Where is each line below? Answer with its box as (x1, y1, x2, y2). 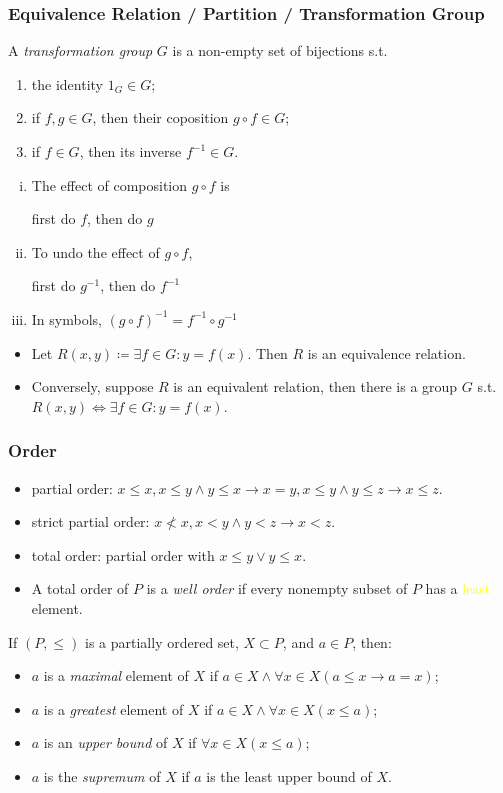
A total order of (31, 578, 129, 599)
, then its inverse (79, 141, 182, 161)
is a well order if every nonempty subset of (146, 578, 408, 599)
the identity (31, 73, 103, 94)
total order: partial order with (31, 544, 215, 565)
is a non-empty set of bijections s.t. (172, 40, 388, 61)
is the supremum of (43, 765, 161, 786)
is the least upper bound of (206, 765, 372, 786)
